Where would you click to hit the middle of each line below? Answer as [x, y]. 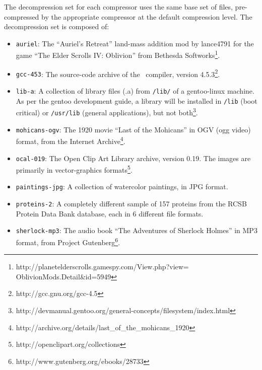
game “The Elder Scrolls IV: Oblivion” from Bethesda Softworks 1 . [118, 54]
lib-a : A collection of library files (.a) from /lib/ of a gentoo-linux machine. [135, 91]
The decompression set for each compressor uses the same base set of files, [118, 7]
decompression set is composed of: [57, 26]
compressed [22, 16]
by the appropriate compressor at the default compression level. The [147, 16]
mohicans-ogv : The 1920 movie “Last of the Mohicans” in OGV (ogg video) [133, 129]
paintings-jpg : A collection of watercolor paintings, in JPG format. [122, 187]
